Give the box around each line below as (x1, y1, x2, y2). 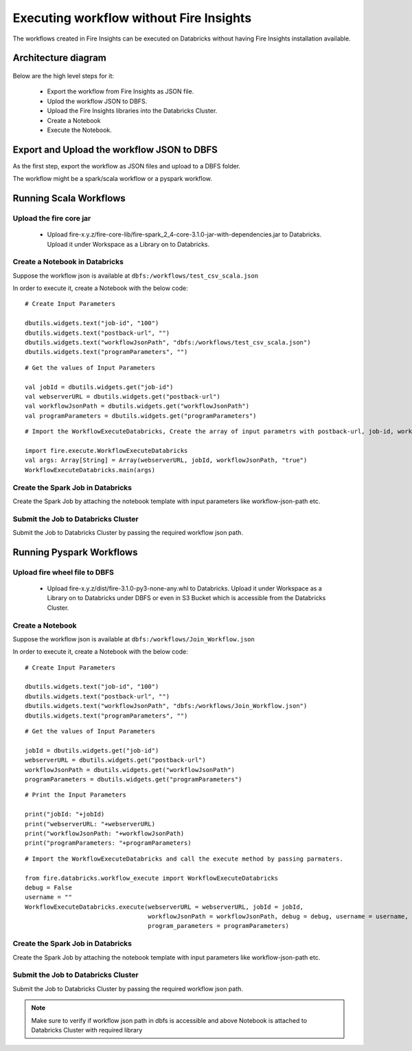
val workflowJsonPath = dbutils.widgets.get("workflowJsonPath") (25, 402, 250, 410)
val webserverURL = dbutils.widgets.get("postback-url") (25, 392, 221, 400)
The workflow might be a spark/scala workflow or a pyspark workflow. (12, 175, 213, 183)
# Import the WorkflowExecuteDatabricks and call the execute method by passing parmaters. (25, 854, 343, 863)
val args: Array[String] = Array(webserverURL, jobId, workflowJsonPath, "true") (25, 456, 308, 464)
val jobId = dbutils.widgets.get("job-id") (25, 383, 174, 391)
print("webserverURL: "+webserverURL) (25, 820, 156, 828)
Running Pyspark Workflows (12, 546, 138, 558)
